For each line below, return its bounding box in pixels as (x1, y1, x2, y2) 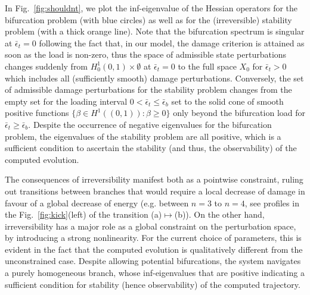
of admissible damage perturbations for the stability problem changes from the (5, 83, 292, 96)
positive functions (5, 106, 69, 119)
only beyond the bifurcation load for (173, 106, 305, 119)
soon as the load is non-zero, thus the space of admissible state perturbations (5, 48, 287, 61)
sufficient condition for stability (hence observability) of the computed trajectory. (5, 278, 300, 290)
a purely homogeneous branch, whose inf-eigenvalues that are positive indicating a (5, 266, 305, 279)
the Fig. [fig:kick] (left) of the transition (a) (5, 208, 162, 221)
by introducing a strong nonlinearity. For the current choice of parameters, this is (5, 231, 302, 244)
